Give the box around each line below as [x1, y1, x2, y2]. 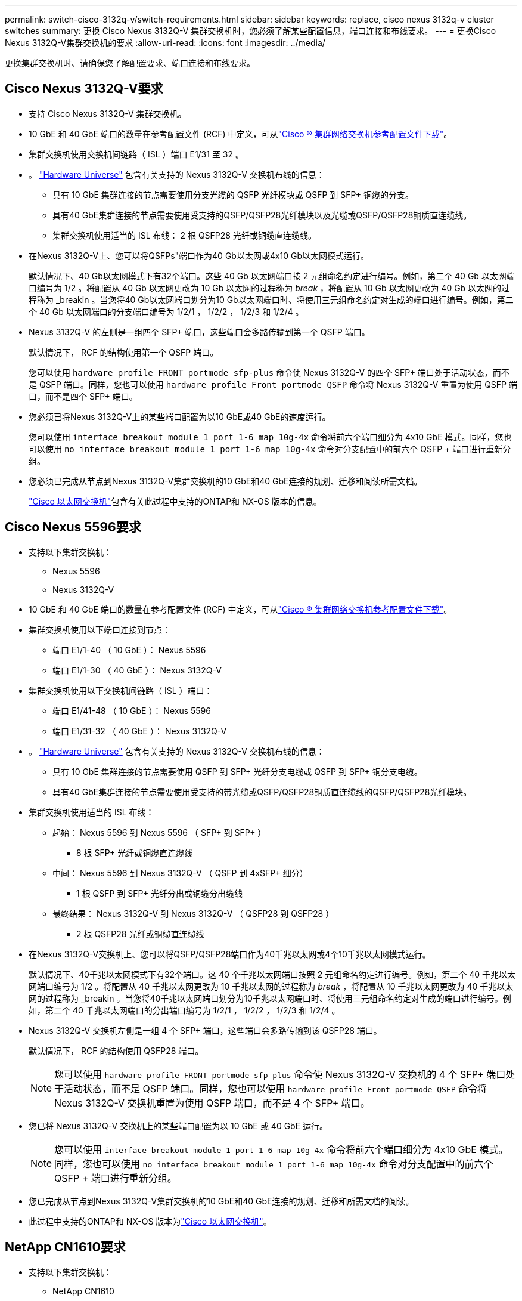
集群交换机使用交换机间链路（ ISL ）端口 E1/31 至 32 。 [29, 149, 244, 159]
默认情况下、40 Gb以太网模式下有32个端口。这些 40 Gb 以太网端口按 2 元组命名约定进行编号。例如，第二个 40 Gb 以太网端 [29, 270, 515, 281]
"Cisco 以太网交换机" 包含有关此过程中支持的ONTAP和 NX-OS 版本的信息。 [29, 496, 322, 506]
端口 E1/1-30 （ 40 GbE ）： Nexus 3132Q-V [52, 665, 222, 675]
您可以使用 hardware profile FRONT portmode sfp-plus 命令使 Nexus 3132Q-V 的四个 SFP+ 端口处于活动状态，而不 [29, 367, 509, 378]
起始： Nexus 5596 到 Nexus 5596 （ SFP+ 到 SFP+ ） [52, 827, 266, 838]
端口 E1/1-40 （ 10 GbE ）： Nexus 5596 [52, 644, 206, 655]
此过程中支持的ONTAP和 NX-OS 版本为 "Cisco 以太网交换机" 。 [29, 1216, 272, 1226]
